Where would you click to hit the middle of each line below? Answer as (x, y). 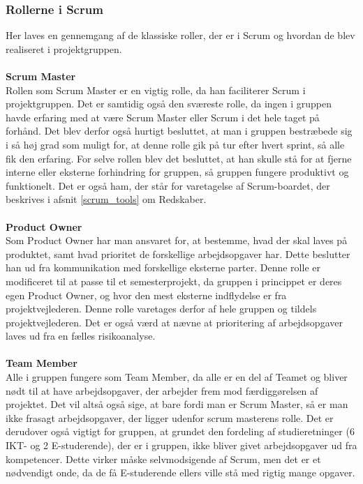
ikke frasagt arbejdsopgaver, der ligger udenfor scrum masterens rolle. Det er (170, 417)
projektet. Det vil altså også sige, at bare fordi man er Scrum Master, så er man (177, 404)
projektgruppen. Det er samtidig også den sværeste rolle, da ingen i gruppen (169, 104)
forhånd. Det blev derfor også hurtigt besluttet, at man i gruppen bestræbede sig (179, 131)
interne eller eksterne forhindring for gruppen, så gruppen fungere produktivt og (177, 172)
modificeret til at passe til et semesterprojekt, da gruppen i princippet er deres (174, 281)
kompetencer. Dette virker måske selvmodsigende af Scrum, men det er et (163, 459)
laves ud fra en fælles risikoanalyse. (81, 336)
